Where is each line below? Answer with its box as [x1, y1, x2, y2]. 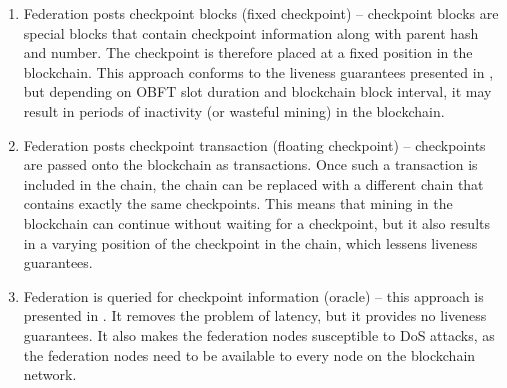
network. [23, 364, 77, 385]
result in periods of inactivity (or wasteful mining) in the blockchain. [23, 100, 445, 121]
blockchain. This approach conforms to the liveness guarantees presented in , [23, 61, 494, 82]
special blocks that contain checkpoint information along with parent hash [23, 22, 479, 43]
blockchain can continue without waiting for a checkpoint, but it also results [23, 212, 491, 233]
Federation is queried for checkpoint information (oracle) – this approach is [23, 285, 484, 306]
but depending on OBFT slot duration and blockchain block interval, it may [23, 81, 492, 102]
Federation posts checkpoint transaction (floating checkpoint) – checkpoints [23, 134, 486, 155]
